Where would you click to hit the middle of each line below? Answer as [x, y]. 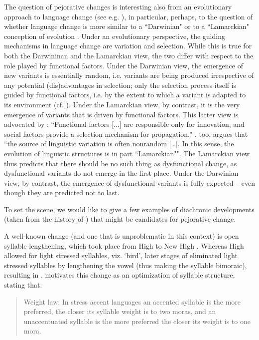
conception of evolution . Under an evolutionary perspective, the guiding [115, 36]
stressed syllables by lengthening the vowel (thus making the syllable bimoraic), [126, 265]
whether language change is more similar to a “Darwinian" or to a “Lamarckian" [127, 26]
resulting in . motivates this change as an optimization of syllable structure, [120, 275]
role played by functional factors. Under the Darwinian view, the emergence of [124, 65]
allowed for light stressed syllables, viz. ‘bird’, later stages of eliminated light [121, 255]
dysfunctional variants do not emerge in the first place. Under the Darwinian [121, 173]
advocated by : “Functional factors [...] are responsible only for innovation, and [124, 124]
